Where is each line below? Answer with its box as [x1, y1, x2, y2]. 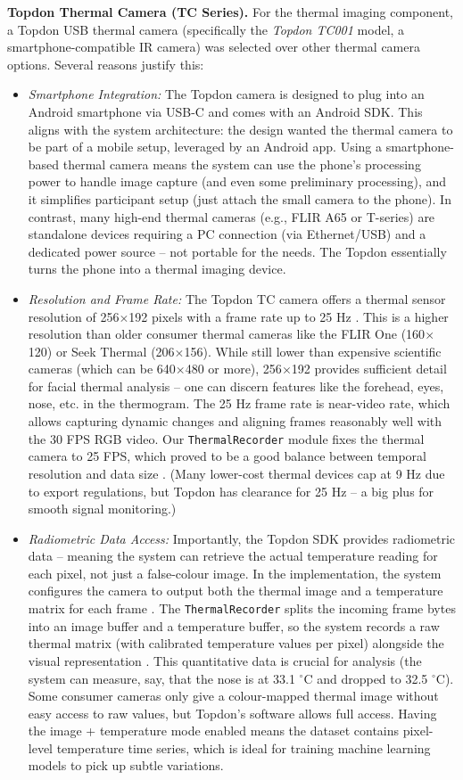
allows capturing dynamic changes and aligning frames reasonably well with [28, 412, 442, 431]
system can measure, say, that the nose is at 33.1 [28, 669, 295, 687]
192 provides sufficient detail [291, 359, 447, 378]
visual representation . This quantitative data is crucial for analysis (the [28, 651, 422, 669]
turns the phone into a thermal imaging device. [28, 259, 286, 278]
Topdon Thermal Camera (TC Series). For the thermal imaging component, [7, 3, 453, 21]
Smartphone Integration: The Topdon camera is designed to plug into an [28, 85, 425, 103]
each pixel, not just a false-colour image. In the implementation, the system [28, 563, 442, 582]
